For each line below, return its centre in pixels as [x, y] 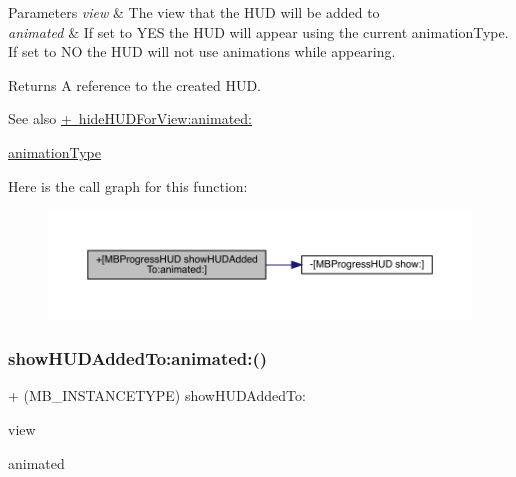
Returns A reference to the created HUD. [134, 84]
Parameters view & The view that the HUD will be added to [194, 12]
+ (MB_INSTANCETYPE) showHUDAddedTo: [157, 395]
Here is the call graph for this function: [128, 185]
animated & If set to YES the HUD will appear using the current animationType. [258, 31]
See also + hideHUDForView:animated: [130, 118]
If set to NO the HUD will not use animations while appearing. [202, 51]
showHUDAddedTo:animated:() [138, 358]
